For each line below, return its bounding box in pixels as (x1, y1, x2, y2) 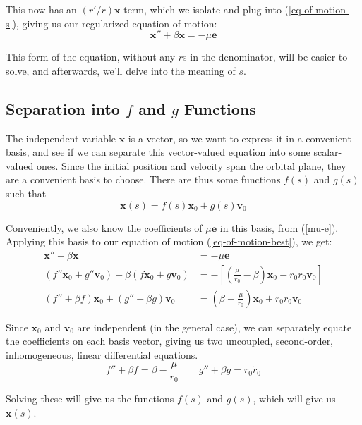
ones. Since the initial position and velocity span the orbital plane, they (36, 158, 346, 173)
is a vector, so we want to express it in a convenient (128, 130, 351, 145)
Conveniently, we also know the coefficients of (6, 220, 203, 235)
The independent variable (6, 130, 116, 145)
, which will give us (253, 391, 336, 406)
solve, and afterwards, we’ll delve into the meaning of (6, 63, 236, 78)
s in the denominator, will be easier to (183, 49, 348, 64)
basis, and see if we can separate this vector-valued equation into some (6, 144, 310, 159)
